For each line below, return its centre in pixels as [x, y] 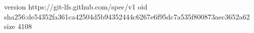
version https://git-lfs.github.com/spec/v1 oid [76, 6]
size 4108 [18, 26]
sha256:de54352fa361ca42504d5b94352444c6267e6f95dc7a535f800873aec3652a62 [127, 16]
